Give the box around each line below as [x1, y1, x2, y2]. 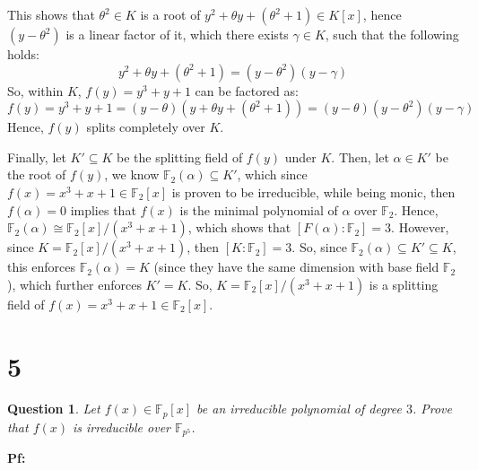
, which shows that [187, 218, 291, 237]
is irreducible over [72, 417, 170, 436]
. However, [391, 218, 449, 237]
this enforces [7, 257, 76, 276]
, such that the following [325, 25, 459, 43]
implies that [70, 200, 136, 219]
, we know [104, 165, 160, 184]
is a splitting [369, 274, 439, 293]
